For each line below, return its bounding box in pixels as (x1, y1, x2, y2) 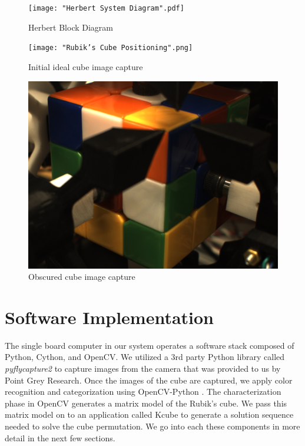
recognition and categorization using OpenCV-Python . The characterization (5, 385, 281, 398)
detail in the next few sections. (5, 431, 115, 444)
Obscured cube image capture (28, 270, 135, 283)
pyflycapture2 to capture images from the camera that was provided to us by (5, 362, 281, 374)
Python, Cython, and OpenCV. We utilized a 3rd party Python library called (5, 351, 285, 363)
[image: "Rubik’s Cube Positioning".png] (28, 44, 193, 52)
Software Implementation (5, 305, 214, 329)
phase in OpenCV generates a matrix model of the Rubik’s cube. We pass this (5, 397, 287, 409)
